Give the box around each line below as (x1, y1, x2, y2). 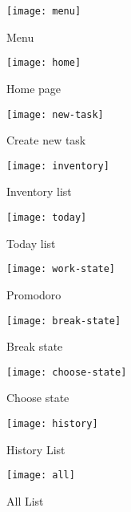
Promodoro (6, 286, 62, 303)
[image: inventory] (6, 160, 109, 172)
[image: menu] (6, 6, 81, 17)
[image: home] (6, 57, 81, 69)
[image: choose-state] (6, 366, 127, 378)
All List (6, 492, 44, 509)
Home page (6, 79, 62, 96)
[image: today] (6, 212, 87, 223)
